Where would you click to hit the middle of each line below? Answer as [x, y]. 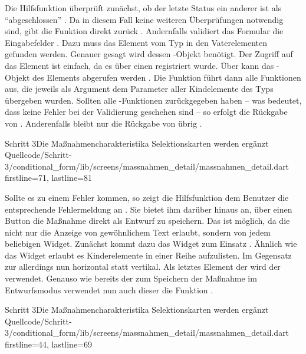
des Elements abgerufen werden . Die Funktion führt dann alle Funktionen [167, 77]
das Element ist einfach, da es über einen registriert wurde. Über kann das [139, 65]
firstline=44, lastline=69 [48, 344]
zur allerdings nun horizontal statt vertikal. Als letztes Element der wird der [143, 267]
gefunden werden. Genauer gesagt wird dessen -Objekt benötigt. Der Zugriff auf [149, 54]
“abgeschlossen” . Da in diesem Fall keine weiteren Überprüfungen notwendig [144, 19]
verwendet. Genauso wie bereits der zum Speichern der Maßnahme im [131, 278]
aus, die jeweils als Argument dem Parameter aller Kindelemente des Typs [139, 89]
